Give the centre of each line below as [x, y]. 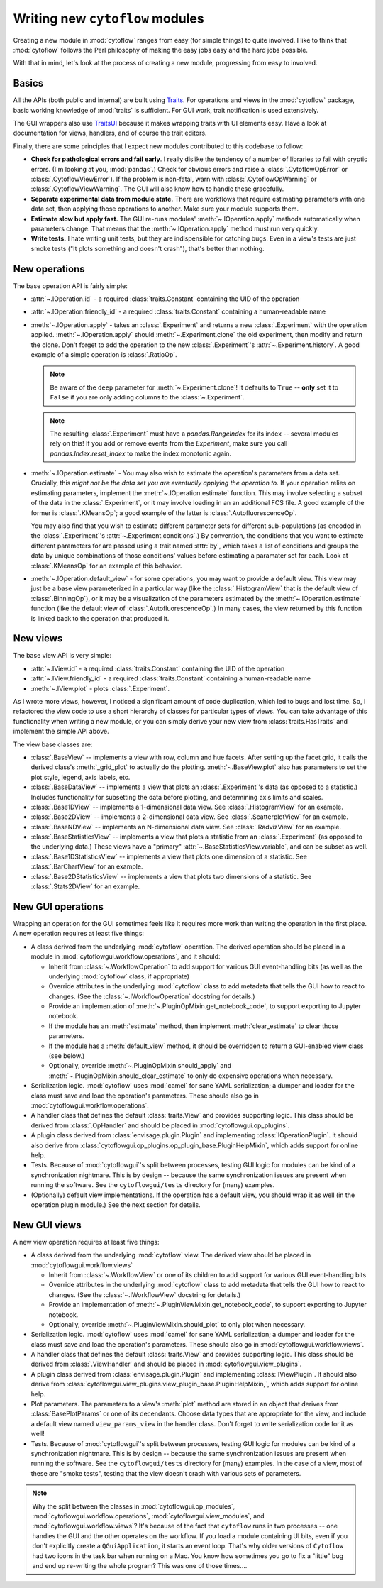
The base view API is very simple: [62, 656]
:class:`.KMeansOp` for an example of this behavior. [106, 566]
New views [38, 639]
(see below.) [67, 1056]
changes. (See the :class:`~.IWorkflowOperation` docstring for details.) [152, 996]
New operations [49, 269]
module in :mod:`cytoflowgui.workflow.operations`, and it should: [126, 956]
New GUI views [47, 1225]
